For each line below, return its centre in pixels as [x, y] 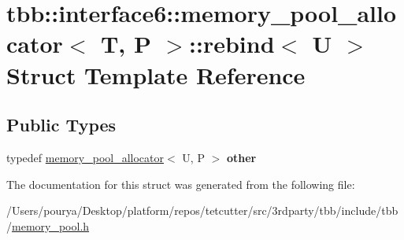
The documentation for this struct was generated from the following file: [181, 184]
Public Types [61, 125]
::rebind [232, 44]
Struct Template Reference [156, 74]
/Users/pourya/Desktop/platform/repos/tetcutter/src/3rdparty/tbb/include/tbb [202, 210]
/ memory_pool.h [48, 225]
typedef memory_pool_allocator [85, 157]
